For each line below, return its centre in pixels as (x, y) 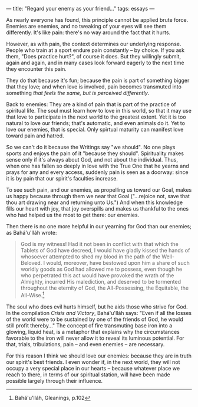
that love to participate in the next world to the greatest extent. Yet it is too (96, 117)
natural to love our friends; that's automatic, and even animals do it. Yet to (96, 123)
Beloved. (31, 263)
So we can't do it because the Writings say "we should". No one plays (91, 147)
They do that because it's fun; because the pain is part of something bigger (98, 80)
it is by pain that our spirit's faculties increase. (62, 178)
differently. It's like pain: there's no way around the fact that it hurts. (88, 32)
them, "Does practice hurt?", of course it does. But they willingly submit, (94, 56)
